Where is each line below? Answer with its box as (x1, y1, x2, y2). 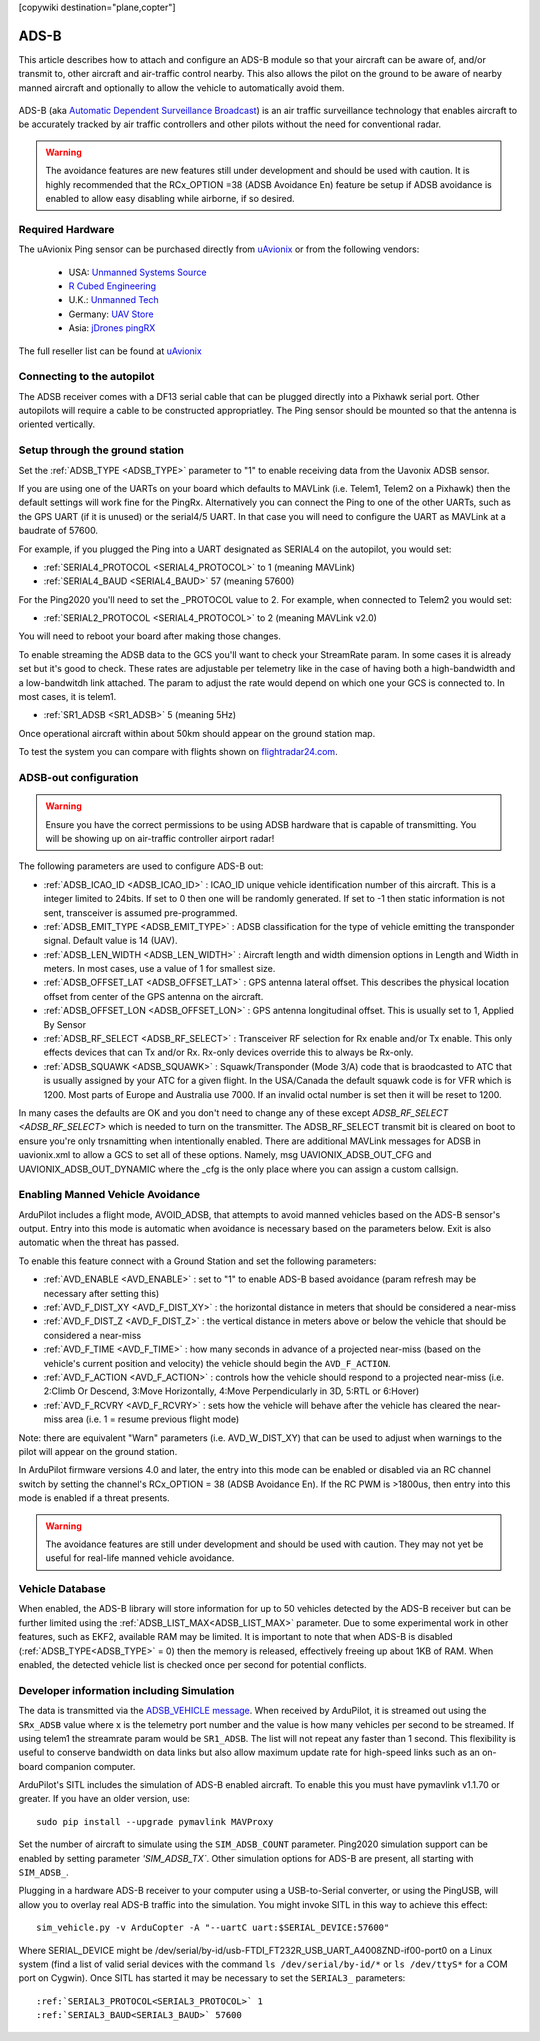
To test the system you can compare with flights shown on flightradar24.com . (18, 746, 339, 758)
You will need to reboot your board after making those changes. (18, 630, 282, 642)
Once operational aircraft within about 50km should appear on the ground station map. (18, 727, 376, 739)
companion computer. (45, 1760, 136, 1772)
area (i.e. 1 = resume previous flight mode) (65, 1413, 240, 1425)
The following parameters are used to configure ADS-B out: (18, 860, 264, 872)
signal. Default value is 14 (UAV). (43, 935, 178, 947)
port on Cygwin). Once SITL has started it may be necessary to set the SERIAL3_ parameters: (18, 1972, 406, 1984)
